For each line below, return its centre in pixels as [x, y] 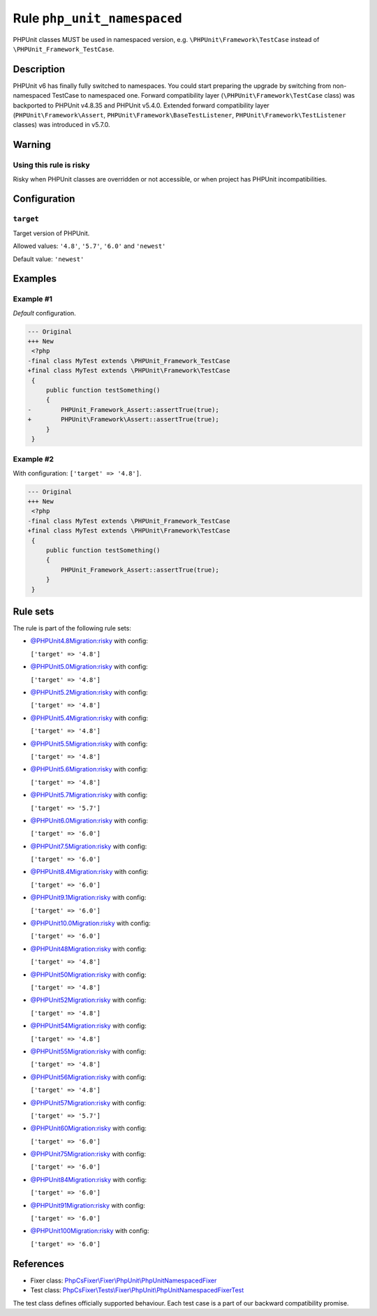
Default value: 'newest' [49, 259]
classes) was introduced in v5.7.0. [62, 125]
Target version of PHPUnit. [51, 233]
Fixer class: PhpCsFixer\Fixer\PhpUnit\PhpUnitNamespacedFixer [124, 1280]
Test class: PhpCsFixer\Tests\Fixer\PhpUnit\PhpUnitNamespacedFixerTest [137, 1290]
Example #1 [32, 299]
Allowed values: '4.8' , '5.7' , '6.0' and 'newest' [89, 246]
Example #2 [34, 459]
